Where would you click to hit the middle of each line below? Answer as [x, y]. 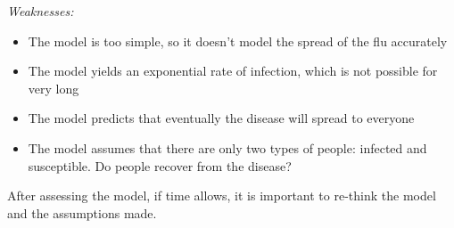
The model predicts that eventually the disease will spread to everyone [221, 118]
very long [54, 88]
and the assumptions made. [82, 212]
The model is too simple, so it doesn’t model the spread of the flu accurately [238, 41]
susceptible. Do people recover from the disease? [160, 165]
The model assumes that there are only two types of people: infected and [227, 147]
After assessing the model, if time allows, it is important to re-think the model [222, 195]
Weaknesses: [41, 11]
